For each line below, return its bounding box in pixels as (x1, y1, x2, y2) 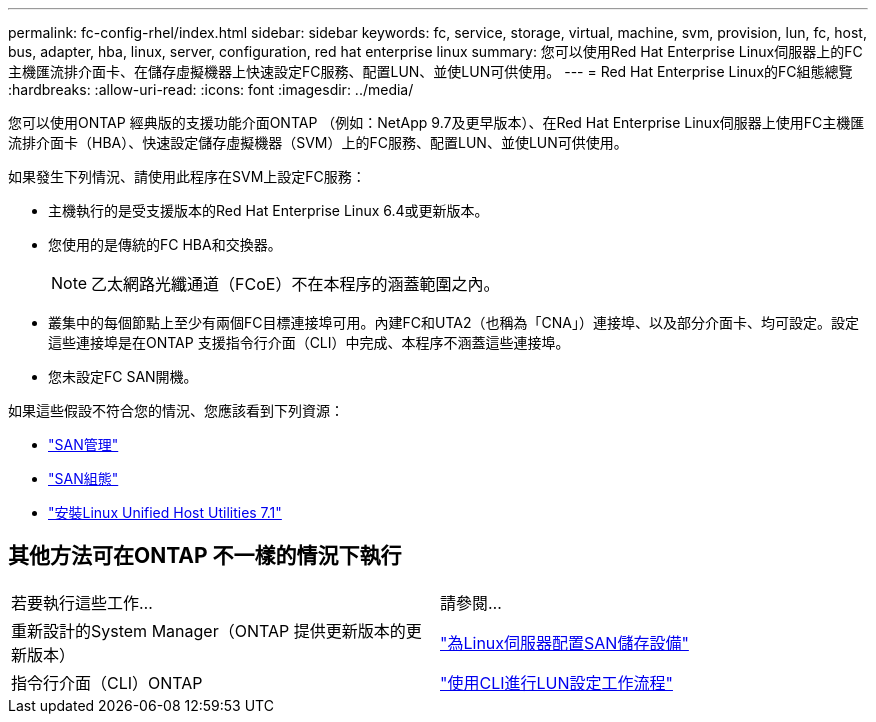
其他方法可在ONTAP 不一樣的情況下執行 (8, 543, 402, 569)
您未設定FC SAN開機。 (48, 368, 198, 385)
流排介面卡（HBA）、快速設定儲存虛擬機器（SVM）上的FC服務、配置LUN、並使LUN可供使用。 (8, 134, 628, 151)
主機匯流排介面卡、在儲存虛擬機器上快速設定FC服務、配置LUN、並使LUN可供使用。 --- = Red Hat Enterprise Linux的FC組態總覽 (8, 63, 853, 80)
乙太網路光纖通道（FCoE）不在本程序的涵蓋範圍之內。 (91, 274, 500, 294)
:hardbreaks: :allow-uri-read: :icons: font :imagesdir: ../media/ (8, 81, 414, 98)
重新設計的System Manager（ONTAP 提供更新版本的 (11, 620, 406, 641)
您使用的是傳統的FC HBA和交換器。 (48, 236, 282, 253)
